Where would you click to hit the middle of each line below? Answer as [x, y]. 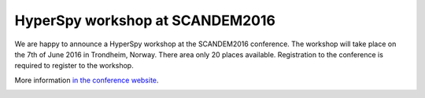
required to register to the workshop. [74, 66]
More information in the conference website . [87, 80]
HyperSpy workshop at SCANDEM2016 [145, 20]
